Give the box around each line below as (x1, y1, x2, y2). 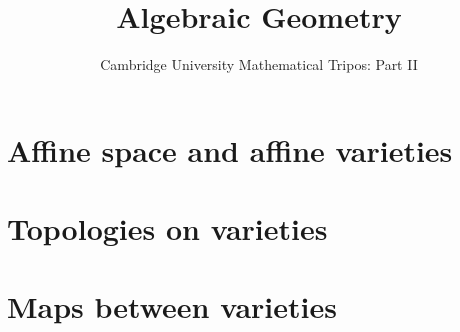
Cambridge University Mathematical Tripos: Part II (100, 54, 418, 75)
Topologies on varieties (7, 208, 328, 249)
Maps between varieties (7, 286, 337, 327)
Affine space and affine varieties (7, 129, 453, 170)
